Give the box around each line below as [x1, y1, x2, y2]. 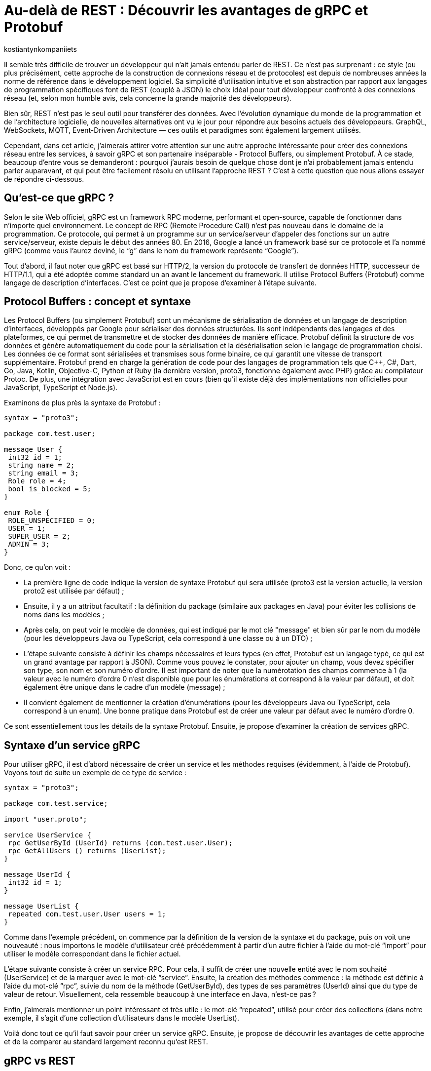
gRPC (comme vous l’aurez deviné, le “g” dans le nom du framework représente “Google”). [4, 246, 299, 255]
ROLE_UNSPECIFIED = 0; [8, 516, 96, 525]
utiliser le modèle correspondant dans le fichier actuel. [4, 950, 181, 958]
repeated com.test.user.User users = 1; [8, 910, 166, 918]
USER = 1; [8, 524, 46, 533]
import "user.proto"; [4, 815, 87, 824]
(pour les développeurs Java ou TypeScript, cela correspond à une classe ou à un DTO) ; [24, 634, 313, 643]
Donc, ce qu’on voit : [4, 563, 71, 572]
